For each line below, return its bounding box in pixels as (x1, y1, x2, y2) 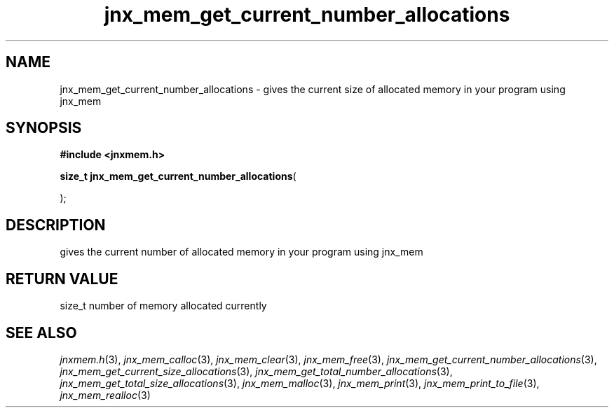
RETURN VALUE (6, 269, 118, 288)
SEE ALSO (6, 323, 77, 342)
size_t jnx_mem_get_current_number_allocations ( (60, 170, 296, 183)
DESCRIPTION (6, 216, 106, 234)
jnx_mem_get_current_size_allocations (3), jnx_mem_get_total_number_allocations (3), (60, 365, 453, 377)
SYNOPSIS (6, 119, 82, 137)
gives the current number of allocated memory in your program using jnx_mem (60, 246, 423, 258)
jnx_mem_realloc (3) (60, 388, 151, 401)
